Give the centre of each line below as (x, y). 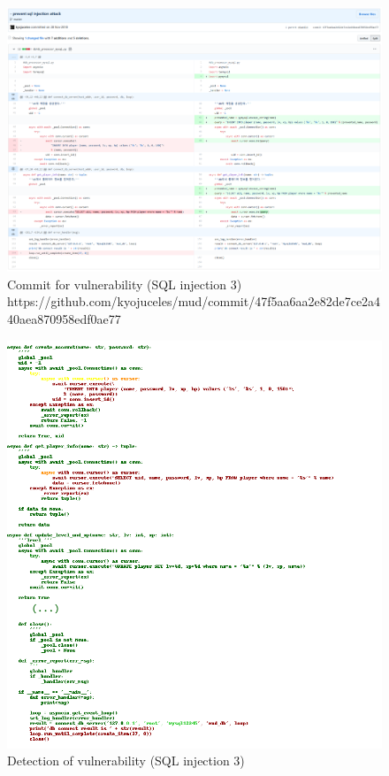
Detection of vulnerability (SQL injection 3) (126, 761)
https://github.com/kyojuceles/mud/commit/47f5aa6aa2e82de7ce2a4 (194, 301)
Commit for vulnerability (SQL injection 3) (125, 284)
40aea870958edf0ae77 (64, 319)
